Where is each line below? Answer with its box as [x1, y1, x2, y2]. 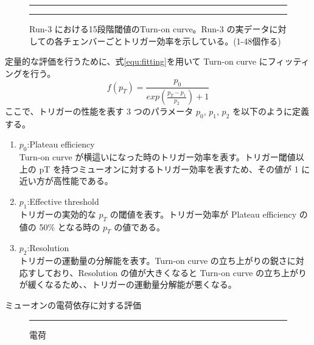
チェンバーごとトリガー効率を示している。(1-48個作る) [63, 34, 281, 47]
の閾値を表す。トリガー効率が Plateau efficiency [110, 207, 297, 220]
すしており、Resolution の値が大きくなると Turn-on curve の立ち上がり [27, 266, 307, 279]
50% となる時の [39, 220, 100, 233]
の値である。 [114, 220, 166, 233]
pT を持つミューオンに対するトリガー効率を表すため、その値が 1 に [39, 162, 310, 175]
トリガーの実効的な [19, 207, 96, 220]
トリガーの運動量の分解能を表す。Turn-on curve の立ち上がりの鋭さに [19, 254, 296, 267]
